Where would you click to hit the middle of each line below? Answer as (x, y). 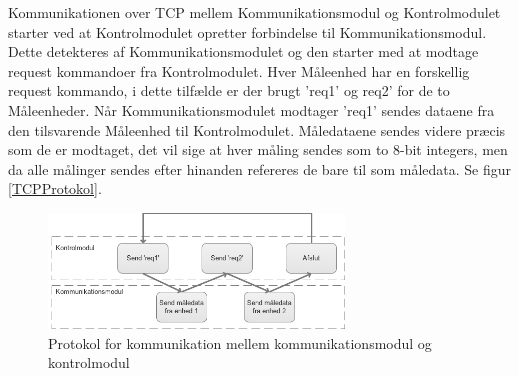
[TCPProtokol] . (55, 188)
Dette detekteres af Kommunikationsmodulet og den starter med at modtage (243, 51)
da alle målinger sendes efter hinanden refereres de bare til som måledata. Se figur (260, 168)
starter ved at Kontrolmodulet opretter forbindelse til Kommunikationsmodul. (247, 31)
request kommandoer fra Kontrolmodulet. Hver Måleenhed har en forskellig (239, 70)
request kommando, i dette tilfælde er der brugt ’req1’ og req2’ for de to (229, 90)
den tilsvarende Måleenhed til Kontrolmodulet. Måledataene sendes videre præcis (257, 129)
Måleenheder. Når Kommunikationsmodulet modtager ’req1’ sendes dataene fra (251, 109)
